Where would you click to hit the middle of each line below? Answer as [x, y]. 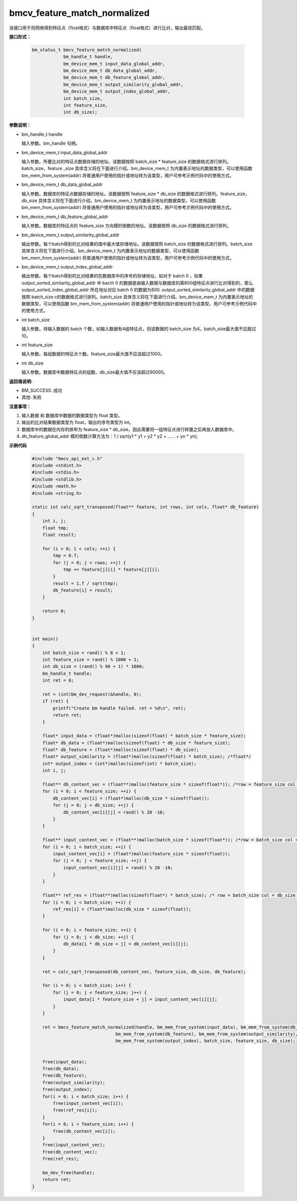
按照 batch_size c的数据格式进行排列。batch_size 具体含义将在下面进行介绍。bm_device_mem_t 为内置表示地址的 [137, 297]
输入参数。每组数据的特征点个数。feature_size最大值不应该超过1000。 [93, 354]
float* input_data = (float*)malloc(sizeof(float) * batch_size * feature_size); [144, 736]
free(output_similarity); [74, 1082]
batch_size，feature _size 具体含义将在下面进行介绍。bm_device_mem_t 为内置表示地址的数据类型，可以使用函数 [137, 168]
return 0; [54, 611]
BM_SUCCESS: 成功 [42, 390]
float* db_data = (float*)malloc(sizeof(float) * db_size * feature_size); [136, 743]
